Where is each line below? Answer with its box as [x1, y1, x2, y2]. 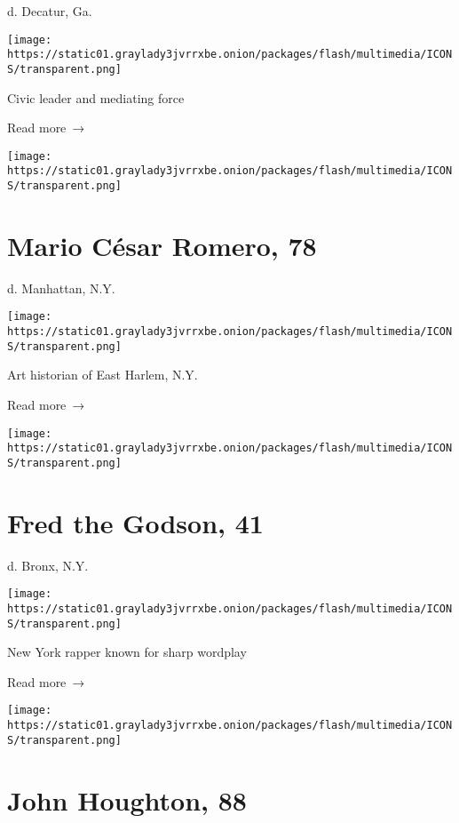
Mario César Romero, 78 [7, 227, 317, 263]
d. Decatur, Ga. [7, 2, 92, 20]
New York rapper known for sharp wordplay [7, 643, 247, 661]
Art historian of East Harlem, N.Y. [7, 365, 198, 384]
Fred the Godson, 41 [7, 504, 264, 540]
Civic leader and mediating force [7, 88, 185, 107]
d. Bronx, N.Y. [7, 555, 89, 574]
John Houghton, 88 [7, 781, 247, 818]
